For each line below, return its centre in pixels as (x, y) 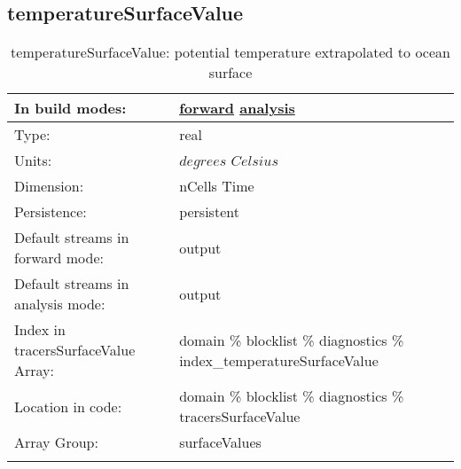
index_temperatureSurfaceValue (279, 360)
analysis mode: (60, 304)
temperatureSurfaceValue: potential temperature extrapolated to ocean (230, 52)
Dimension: (49, 186)
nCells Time (217, 186)
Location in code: (68, 406)
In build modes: (70, 108)
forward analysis (237, 108)
